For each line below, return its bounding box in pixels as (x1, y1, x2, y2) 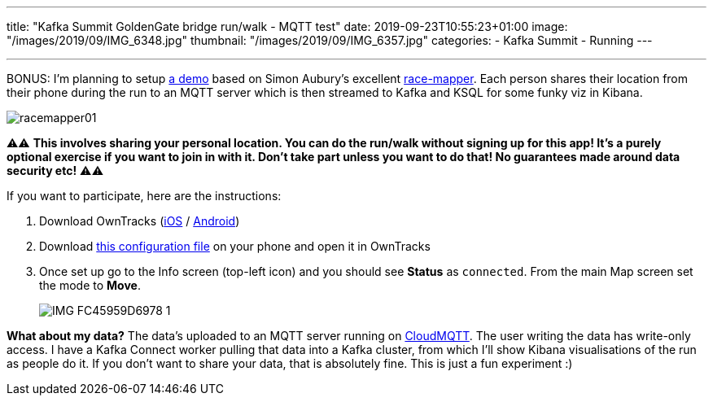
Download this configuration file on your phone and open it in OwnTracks (39, 239, 431, 253)
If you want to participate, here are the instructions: (7, 189, 282, 203)
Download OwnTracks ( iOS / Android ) (39, 214, 240, 228)
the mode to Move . (39, 278, 141, 292)
